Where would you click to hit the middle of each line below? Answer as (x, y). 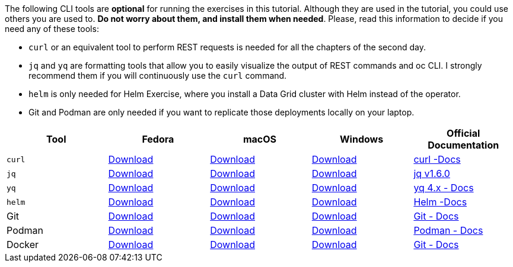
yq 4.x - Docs (444, 188)
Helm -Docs (440, 202)
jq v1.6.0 (432, 173)
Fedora (158, 139)
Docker (23, 245)
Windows (362, 139)
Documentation (463, 145)
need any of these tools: (52, 29)
